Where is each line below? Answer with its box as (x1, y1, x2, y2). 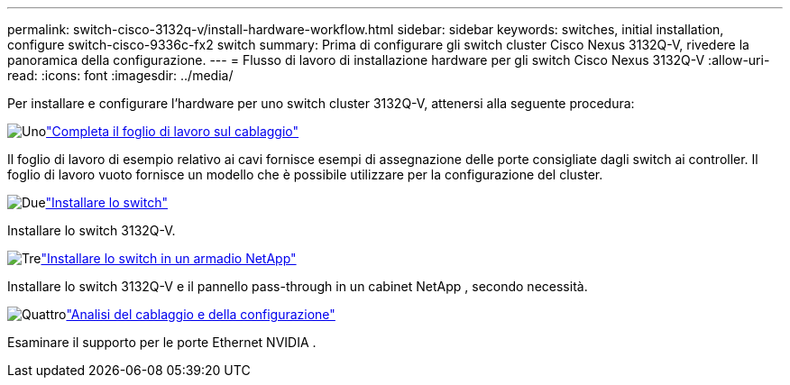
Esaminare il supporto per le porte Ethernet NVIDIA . (7, 335, 317, 350)
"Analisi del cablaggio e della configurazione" (66, 307, 335, 322)
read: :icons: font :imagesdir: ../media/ (7, 68, 234, 83)
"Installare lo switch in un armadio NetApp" (41, 251, 297, 266)
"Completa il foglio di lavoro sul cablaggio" (46, 124, 299, 139)
